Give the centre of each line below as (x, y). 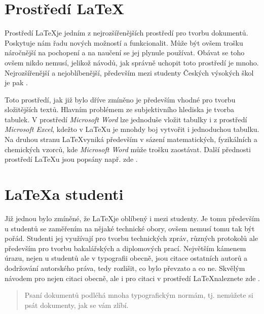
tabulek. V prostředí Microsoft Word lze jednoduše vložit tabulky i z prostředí (126, 119)
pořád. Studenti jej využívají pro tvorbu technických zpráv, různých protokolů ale (131, 238)
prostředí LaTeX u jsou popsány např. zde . (71, 159)
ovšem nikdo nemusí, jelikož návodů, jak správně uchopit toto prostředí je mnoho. (132, 62)
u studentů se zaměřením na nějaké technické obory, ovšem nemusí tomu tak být (130, 228)
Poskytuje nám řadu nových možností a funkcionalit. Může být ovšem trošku (124, 42)
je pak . (16, 82)
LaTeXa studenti (64, 194)
